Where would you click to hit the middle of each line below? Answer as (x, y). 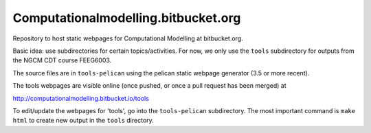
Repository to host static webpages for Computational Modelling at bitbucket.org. (128, 38)
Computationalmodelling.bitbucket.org (127, 18)
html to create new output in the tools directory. (83, 121)
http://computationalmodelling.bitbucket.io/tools (81, 98)
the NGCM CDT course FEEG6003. (62, 60)
